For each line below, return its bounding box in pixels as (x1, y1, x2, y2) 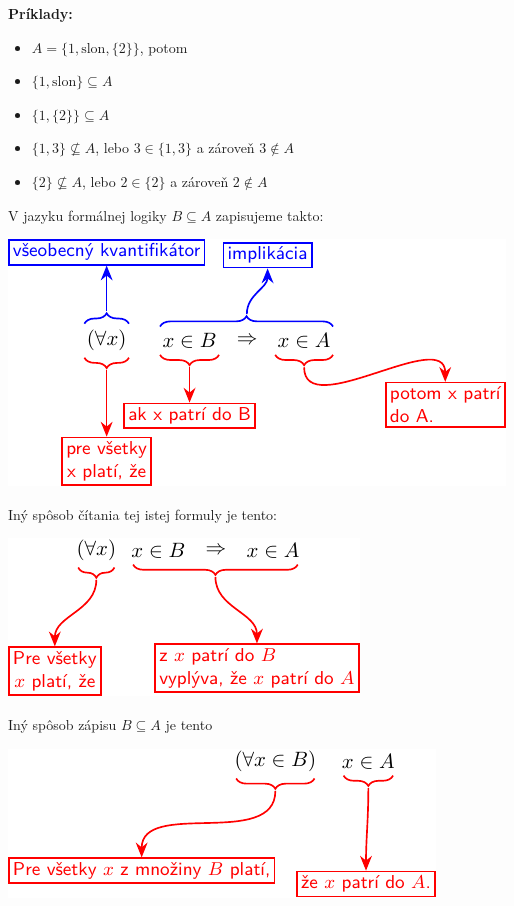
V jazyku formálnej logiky (8, 204, 167, 225)
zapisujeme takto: (215, 204, 324, 225)
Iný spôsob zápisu (8, 713, 117, 734)
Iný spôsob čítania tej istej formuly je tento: (8, 503, 277, 524)
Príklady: (8, 3, 73, 23)
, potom (139, 36, 188, 57)
